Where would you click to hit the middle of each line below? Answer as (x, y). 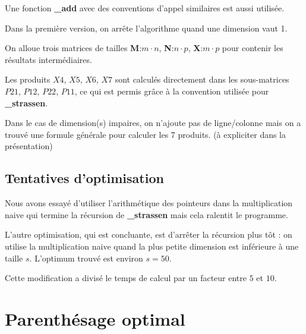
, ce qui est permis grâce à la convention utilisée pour (172, 91)
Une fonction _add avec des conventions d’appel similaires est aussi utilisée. (145, 8)
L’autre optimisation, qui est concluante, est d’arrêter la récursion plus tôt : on (149, 234)
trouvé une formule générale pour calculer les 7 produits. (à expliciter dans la (146, 134)
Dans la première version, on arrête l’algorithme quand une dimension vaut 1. (146, 28)
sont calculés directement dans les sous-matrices (202, 79)
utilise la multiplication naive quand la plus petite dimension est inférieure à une (152, 246)
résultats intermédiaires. (48, 59)
